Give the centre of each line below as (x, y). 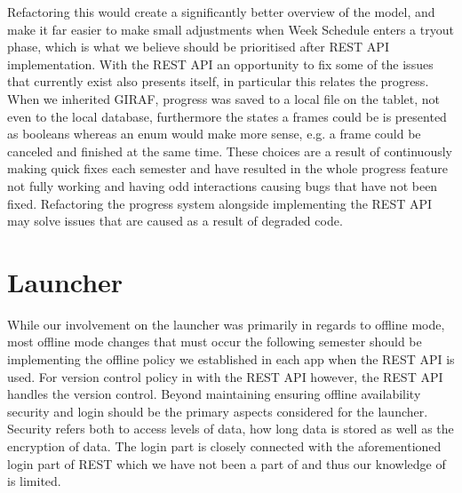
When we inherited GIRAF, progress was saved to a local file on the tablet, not (223, 98)
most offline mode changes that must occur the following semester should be (215, 342)
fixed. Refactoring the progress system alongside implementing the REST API (220, 203)
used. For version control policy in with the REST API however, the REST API (225, 376)
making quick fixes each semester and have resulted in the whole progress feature (228, 168)
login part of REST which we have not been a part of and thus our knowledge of (227, 463)
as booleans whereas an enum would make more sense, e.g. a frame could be (214, 134)
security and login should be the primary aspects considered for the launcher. (218, 411)
